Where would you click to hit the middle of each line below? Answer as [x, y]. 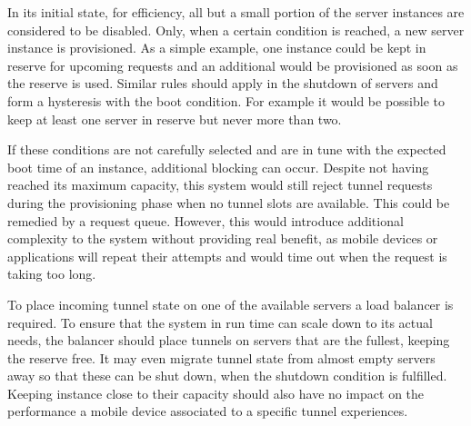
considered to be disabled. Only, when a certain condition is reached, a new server [236, 30]
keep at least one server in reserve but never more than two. [175, 119]
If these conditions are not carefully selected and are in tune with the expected [227, 149]
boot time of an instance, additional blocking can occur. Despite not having [218, 167]
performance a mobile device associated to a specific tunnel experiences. [208, 411]
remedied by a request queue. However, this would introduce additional [205, 220]
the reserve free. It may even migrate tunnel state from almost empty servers [221, 357]
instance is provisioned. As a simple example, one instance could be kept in [217, 48]
